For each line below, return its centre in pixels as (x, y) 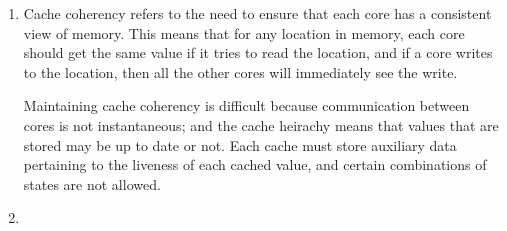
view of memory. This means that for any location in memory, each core (244, 32)
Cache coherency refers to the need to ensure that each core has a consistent (257, 13)
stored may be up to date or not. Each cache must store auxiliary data (240, 144)
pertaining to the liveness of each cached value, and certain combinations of (255, 164)
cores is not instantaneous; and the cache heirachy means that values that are (261, 124)
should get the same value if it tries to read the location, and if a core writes (258, 52)
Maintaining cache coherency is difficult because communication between (246, 105)
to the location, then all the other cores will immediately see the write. (240, 71)
